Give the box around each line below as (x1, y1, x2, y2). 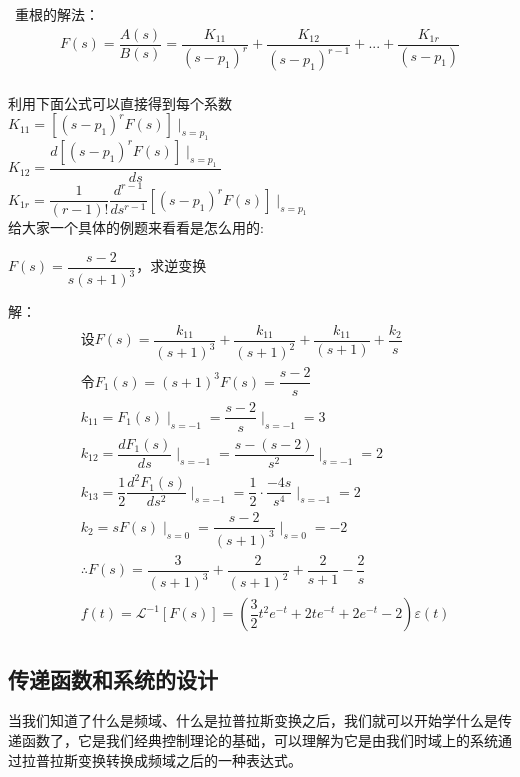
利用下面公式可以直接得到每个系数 (8, 92, 232, 113)
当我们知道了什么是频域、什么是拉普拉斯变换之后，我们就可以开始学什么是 (8, 710, 498, 731)
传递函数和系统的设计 (8, 663, 218, 694)
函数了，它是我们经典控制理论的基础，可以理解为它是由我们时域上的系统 (21, 729, 498, 750)
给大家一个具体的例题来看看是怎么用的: (8, 217, 264, 238)
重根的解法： (14, 4, 99, 24)
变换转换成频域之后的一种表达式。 (77, 749, 302, 770)
